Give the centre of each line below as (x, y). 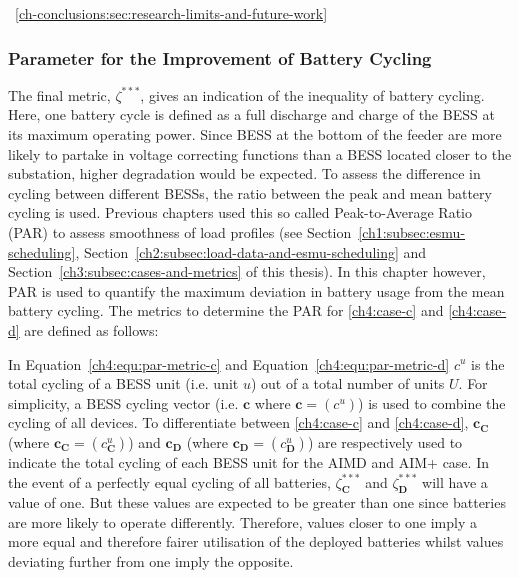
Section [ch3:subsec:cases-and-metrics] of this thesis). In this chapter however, (247, 271)
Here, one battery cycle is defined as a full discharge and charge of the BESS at (251, 114)
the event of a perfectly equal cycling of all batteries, (169, 481)
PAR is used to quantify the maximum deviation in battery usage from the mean (256, 290)
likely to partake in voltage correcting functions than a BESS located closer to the (260, 153)
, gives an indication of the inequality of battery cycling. (312, 94)
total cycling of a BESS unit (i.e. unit (123, 383)
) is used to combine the (432, 402)
